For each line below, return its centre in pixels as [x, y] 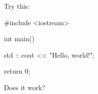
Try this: [17, 6]
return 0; [17, 71]
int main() [19, 39]
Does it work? [25, 87]
